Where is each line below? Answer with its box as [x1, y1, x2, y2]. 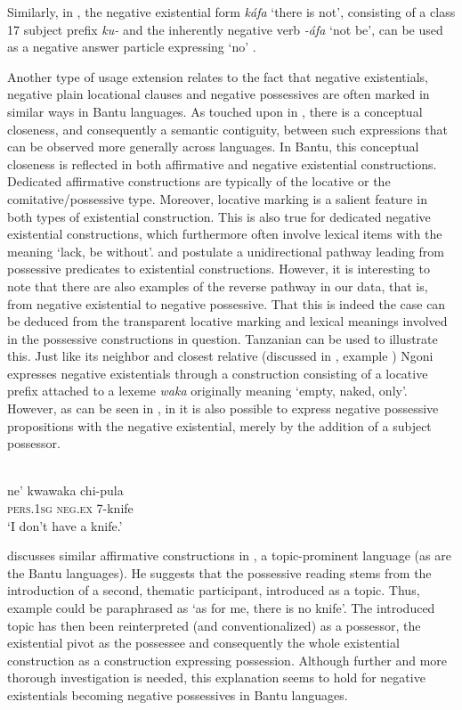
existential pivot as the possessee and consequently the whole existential [7, 633, 400, 652]
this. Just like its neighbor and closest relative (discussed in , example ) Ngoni [7, 347, 434, 365]
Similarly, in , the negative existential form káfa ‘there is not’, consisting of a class [7, 3, 456, 20]
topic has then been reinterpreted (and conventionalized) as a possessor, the [7, 616, 421, 634]
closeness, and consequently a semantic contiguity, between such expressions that [7, 119, 448, 138]
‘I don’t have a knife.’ [7, 516, 123, 535]
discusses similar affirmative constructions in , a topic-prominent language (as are [7, 546, 451, 565]
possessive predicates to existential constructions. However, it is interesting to [7, 259, 430, 278]
